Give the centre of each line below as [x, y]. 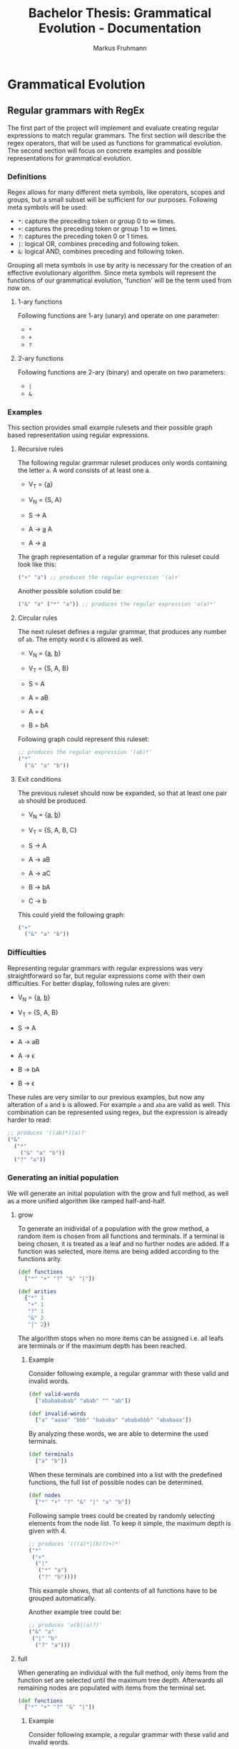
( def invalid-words [57, 1414]
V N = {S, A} [45, 501]
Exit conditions [40, 779]
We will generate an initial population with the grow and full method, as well [118, 1193]
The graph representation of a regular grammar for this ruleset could [118, 556]
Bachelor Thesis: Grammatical [120, 13]
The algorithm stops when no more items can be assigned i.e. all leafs [120, 1338]
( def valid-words [54, 1394]
